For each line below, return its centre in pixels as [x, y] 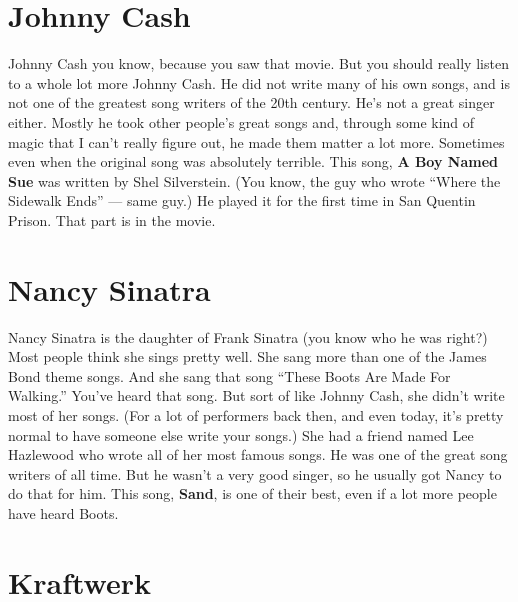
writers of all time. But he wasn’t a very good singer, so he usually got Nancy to [255, 473]
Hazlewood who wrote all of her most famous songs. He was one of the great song [258, 454]
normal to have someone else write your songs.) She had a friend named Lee [241, 434]
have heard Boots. [63, 512]
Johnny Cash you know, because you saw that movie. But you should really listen [258, 63]
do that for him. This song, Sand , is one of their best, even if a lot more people [252, 493]
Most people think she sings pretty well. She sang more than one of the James [247, 356]
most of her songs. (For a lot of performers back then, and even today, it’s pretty [256, 414]
